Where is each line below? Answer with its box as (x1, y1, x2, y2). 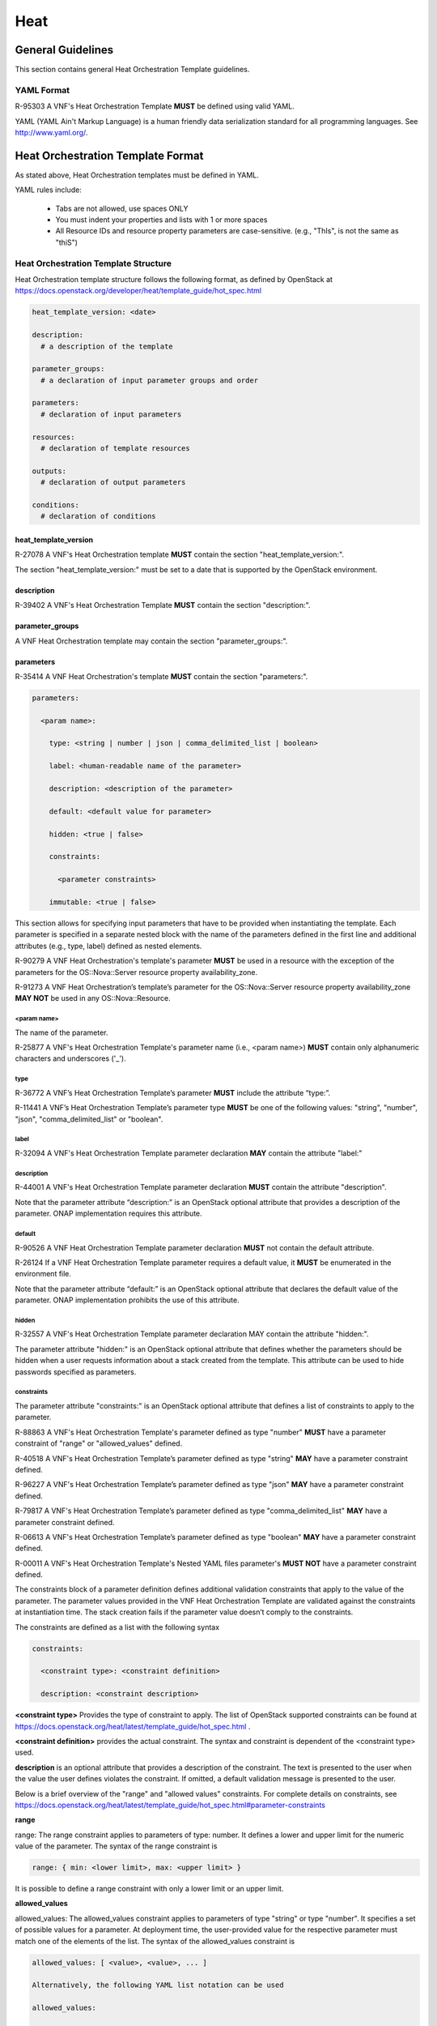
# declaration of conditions (40, 511, 157, 521)
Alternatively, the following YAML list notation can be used (32, 1981, 284, 1990)
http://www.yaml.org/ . (15, 127, 88, 137)
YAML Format (15, 84, 70, 96)
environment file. (15, 1269, 72, 1279)
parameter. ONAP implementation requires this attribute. (15, 1208, 202, 1219)
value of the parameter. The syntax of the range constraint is (15, 1841, 218, 1851)
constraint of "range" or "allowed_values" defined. (15, 1438, 183, 1448)
